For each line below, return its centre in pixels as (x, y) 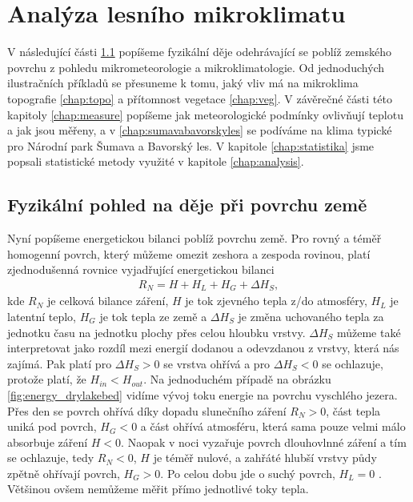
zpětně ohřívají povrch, (64, 473)
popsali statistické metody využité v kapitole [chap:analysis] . (156, 161)
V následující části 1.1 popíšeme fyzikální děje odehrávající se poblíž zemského (199, 52)
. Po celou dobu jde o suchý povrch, (248, 473)
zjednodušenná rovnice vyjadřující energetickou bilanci (141, 269)
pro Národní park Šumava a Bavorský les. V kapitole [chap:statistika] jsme (191, 145)
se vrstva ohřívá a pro (217, 363)
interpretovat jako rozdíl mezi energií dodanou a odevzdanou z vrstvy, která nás (203, 348)
